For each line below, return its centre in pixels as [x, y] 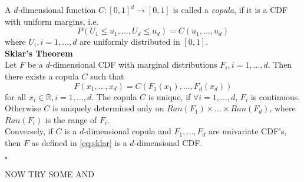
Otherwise [23, 108]
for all [16, 96]
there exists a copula [42, 76]
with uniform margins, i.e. [52, 21]
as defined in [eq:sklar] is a [79, 142]
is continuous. [275, 96]
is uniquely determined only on [108, 108]
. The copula [114, 96]
